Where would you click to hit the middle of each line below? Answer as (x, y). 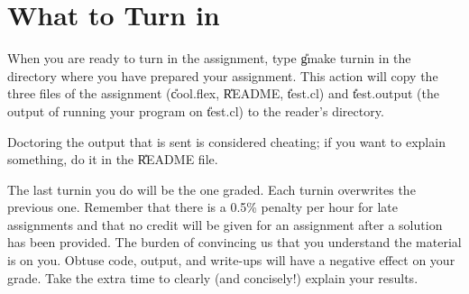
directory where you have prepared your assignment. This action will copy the (223, 75)
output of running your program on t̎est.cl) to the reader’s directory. (196, 110)
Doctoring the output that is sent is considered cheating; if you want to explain (226, 141)
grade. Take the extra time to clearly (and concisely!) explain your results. (213, 277)
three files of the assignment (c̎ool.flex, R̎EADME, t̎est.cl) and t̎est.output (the (223, 93)
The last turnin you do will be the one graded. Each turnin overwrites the (212, 189)
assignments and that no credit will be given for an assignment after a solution (225, 224)
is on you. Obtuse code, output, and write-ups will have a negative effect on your (231, 260)
